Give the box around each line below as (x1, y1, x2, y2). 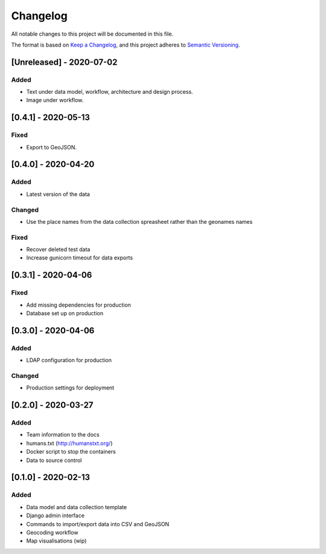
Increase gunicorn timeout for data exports (26, 254, 133, 261)
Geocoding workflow (26, 529, 78, 536)
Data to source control (26, 457, 82, 464)
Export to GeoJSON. (26, 143, 77, 151)
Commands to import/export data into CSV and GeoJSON (26, 520, 170, 527)
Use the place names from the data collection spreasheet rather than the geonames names (26, 218, 253, 225)
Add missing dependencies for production (26, 301, 131, 308)
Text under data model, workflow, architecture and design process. (26, 88, 193, 96)
